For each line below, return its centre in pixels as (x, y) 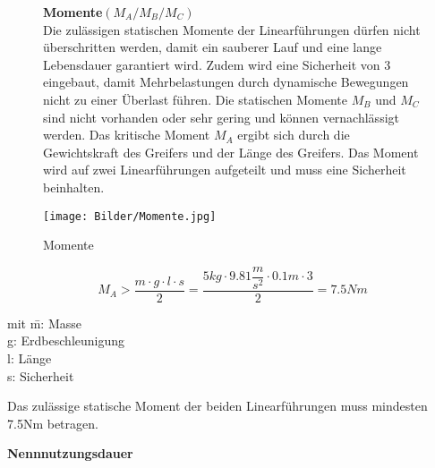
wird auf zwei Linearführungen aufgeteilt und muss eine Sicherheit (225, 170)
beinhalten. (74, 187)
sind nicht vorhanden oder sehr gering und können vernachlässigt (221, 117)
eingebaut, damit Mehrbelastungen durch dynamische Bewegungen (226, 82)
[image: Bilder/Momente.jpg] (130, 216)
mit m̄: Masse (44, 323)
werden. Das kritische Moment (127, 135)
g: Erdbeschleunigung (66, 340)
